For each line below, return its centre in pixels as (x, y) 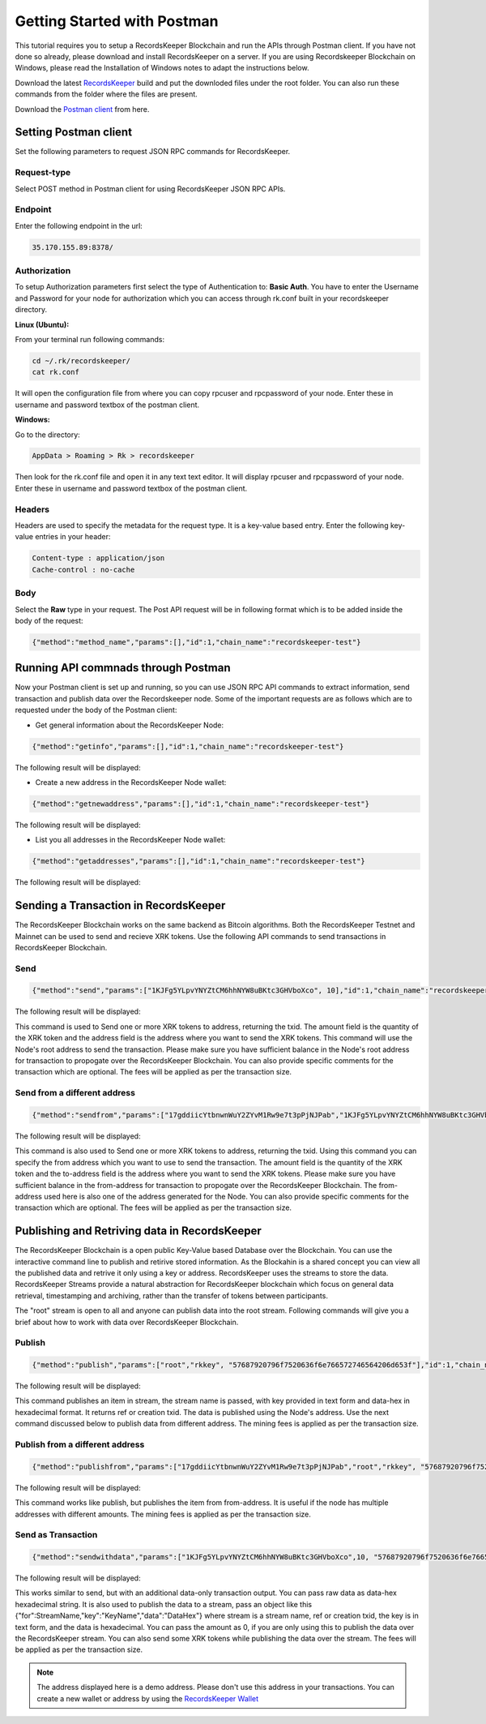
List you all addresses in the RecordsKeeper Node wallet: (130, 840)
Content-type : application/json (98, 558)
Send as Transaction (56, 1535)
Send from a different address (75, 1093)
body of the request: (49, 620)
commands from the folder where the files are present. (106, 94)
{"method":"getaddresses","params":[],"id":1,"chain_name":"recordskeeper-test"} (199, 861)
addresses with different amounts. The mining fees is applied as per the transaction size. (163, 1514)
